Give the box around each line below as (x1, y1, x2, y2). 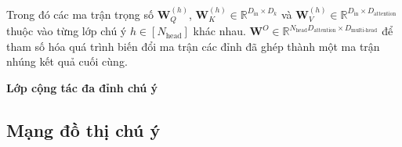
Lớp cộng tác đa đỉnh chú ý (6, 80, 158, 96)
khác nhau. (193, 23, 246, 39)
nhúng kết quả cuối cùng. (6, 53, 128, 70)
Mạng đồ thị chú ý (6, 118, 161, 142)
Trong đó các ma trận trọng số (6, 5, 154, 22)
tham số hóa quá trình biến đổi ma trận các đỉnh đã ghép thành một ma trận (6, 38, 380, 54)
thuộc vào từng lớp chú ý (6, 23, 127, 39)
